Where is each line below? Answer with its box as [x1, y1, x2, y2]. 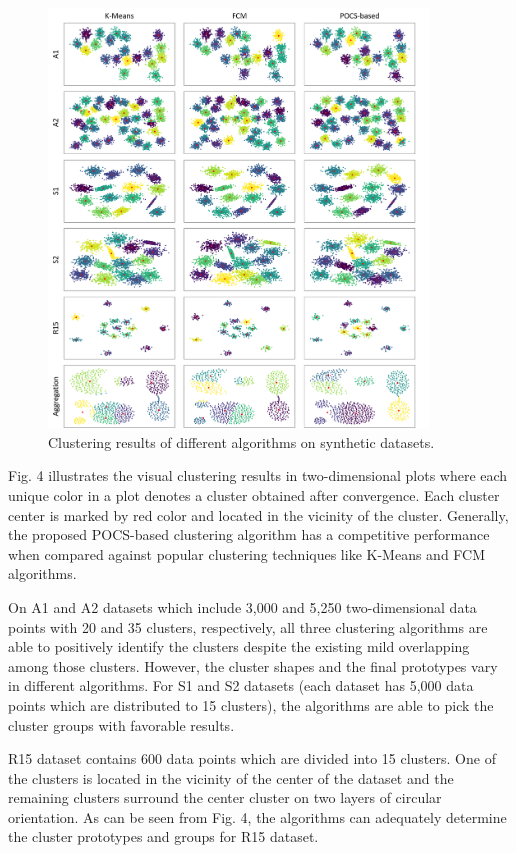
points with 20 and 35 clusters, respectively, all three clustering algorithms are [8, 616, 488, 637]
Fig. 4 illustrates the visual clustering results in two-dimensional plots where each [8, 465, 508, 486]
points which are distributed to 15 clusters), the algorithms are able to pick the [8, 694, 494, 715]
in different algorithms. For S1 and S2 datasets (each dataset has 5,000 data [8, 675, 474, 696]
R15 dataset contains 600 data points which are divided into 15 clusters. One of [8, 748, 496, 769]
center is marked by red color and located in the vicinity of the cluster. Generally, [8, 504, 509, 525]
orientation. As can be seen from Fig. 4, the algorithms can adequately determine [8, 806, 507, 827]
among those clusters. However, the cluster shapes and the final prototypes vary [8, 655, 498, 676]
